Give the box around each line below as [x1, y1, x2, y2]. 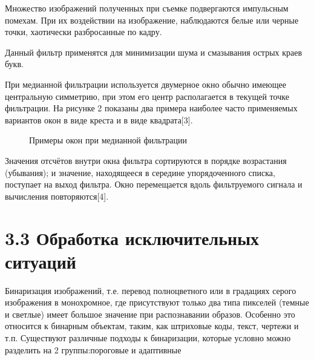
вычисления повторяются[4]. [5, 189, 109, 202]
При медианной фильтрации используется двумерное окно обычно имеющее [5, 77, 287, 90]
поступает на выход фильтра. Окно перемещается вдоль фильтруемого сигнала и [5, 178, 303, 191]
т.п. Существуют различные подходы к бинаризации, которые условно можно [5, 332, 291, 344]
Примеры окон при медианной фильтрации [29, 134, 187, 146]
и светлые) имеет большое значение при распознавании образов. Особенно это [5, 307, 295, 320]
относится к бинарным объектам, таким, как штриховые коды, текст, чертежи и [5, 319, 299, 332]
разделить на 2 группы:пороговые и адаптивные [5, 343, 182, 356]
